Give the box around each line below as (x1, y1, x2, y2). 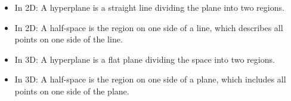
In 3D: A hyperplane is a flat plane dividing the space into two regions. (14, 53, 275, 65)
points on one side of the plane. (14, 84, 129, 97)
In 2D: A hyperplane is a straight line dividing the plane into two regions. (14, 1, 284, 13)
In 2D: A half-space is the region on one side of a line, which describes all (14, 21, 283, 33)
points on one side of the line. (14, 33, 123, 45)
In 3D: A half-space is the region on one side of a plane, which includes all (14, 73, 286, 85)
